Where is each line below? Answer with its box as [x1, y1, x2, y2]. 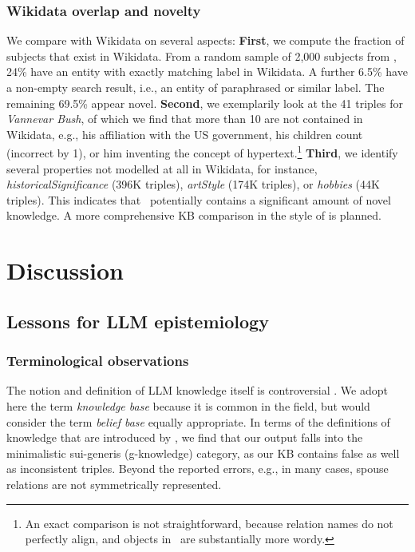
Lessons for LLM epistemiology [6, 308, 269, 333]
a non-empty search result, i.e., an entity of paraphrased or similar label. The [6, 79, 385, 95]
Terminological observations [6, 351, 189, 371]
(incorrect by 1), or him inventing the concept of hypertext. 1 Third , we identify [6, 142, 398, 161]
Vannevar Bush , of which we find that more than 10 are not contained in [6, 110, 363, 127]
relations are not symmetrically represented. [6, 475, 222, 492]
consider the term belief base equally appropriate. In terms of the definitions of [6, 413, 390, 430]
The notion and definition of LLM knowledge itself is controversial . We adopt [6, 382, 388, 399]
